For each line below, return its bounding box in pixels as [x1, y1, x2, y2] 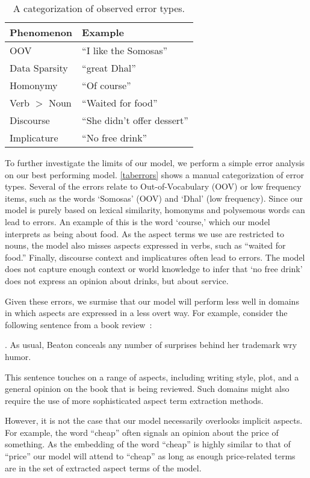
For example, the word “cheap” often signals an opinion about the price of [5, 426, 279, 438]
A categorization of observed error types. [13, 1, 185, 15]
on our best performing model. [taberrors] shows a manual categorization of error [5, 168, 304, 181]
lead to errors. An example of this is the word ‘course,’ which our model [5, 215, 270, 228]
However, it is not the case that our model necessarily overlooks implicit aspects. [5, 414, 303, 427]
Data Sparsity [10, 61, 68, 75]
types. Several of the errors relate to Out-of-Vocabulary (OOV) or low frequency [5, 180, 302, 193]
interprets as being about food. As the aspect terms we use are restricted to [5, 227, 284, 240]
